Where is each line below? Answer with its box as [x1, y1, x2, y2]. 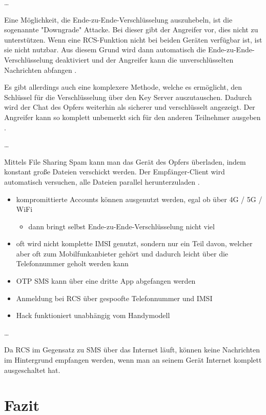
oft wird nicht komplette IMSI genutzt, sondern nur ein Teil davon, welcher [16, 238, 253, 249]
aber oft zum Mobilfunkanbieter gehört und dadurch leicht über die [16, 248, 229, 259]
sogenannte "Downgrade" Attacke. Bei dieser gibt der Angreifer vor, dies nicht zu [4, 24, 258, 35]
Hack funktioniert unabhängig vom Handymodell [16, 310, 170, 321]
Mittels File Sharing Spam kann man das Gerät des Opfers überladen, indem [4, 156, 246, 167]
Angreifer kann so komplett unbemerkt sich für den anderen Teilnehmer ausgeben [4, 111, 261, 122]
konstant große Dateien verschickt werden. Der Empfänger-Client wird [4, 166, 225, 177]
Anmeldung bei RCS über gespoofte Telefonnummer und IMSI [16, 292, 213, 303]
